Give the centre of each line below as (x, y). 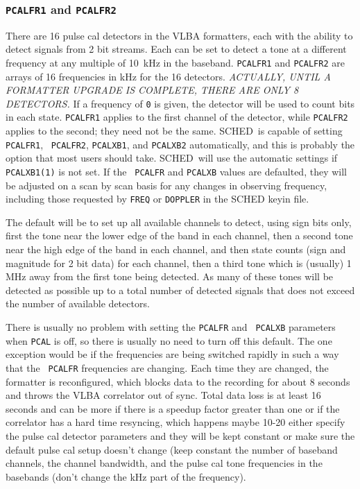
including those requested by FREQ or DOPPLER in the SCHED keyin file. (157, 199)
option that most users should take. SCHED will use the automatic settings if (172, 158)
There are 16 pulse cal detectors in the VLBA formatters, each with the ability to (179, 35)
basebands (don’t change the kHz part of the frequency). (126, 476)
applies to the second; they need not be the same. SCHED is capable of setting (174, 131)
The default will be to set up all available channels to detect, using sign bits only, (179, 222)
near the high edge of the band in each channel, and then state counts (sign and (176, 249)
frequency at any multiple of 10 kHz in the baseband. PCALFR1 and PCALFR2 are (175, 62)
